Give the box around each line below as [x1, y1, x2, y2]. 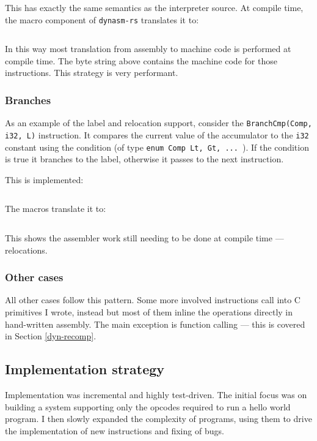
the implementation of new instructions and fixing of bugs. [5, 424, 224, 437]
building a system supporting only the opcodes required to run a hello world [5, 400, 291, 413]
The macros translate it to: [5, 202, 106, 215]
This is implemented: [5, 173, 84, 186]
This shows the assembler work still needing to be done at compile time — [5, 232, 284, 244]
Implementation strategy [5, 360, 165, 379]
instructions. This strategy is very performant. [5, 66, 178, 79]
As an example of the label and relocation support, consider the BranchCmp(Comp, [5, 116, 312, 129]
